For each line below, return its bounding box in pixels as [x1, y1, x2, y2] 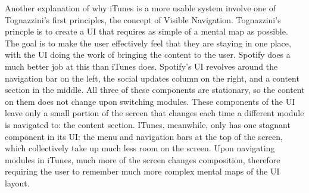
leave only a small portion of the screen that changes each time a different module [5, 107, 304, 119]
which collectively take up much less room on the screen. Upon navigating [5, 142, 275, 154]
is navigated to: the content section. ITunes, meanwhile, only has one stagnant [5, 118, 291, 130]
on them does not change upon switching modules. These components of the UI [5, 95, 295, 107]
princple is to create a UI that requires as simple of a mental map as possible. [5, 25, 288, 38]
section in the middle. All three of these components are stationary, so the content [5, 83, 305, 96]
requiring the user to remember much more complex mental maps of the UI [5, 165, 280, 178]
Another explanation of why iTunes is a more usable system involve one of [5, 2, 276, 14]
